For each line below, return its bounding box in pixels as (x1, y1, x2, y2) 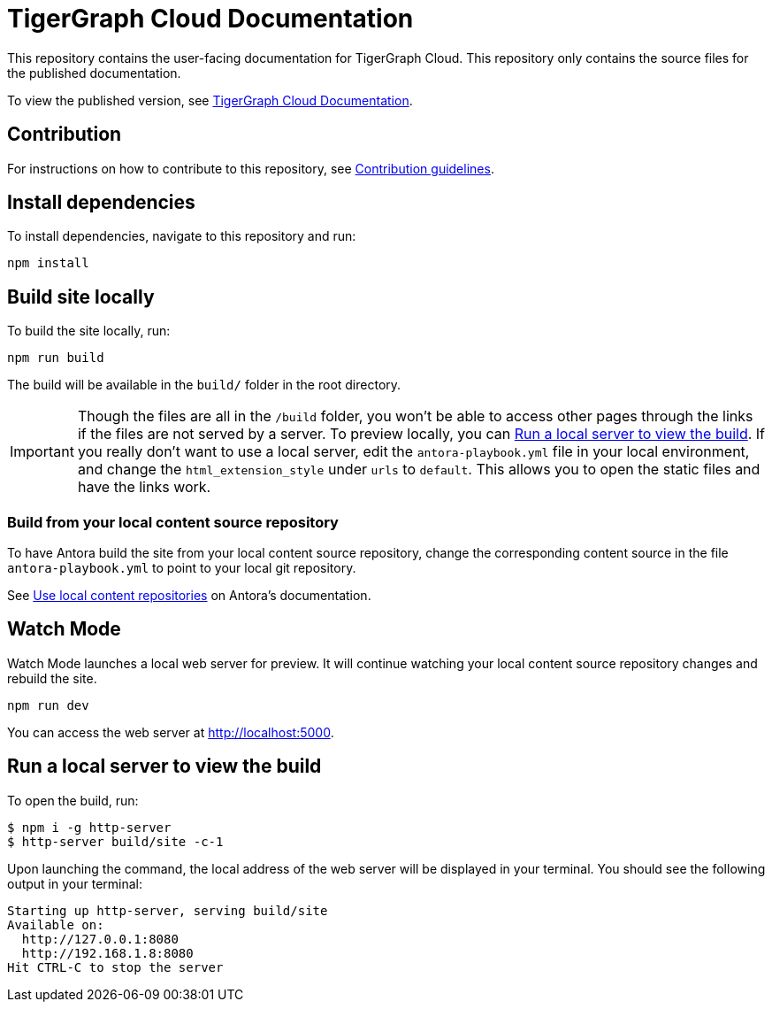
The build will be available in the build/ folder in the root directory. (7, 377, 401, 393)
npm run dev (7, 697, 89, 712)
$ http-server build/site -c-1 (7, 834, 224, 849)
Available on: (7, 917, 104, 932)
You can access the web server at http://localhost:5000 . (7, 724, 334, 740)
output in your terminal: (7, 875, 143, 891)
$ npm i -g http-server (7, 820, 172, 835)
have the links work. (77, 478, 211, 497)
